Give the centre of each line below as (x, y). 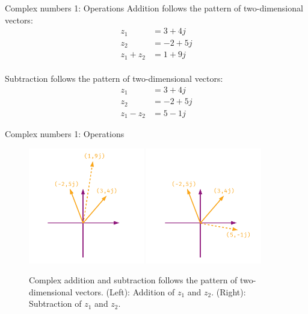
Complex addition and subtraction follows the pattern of (133, 280)
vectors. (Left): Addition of (125, 291)
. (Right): (229, 291)
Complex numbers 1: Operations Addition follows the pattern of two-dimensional (154, 8)
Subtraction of (55, 303)
